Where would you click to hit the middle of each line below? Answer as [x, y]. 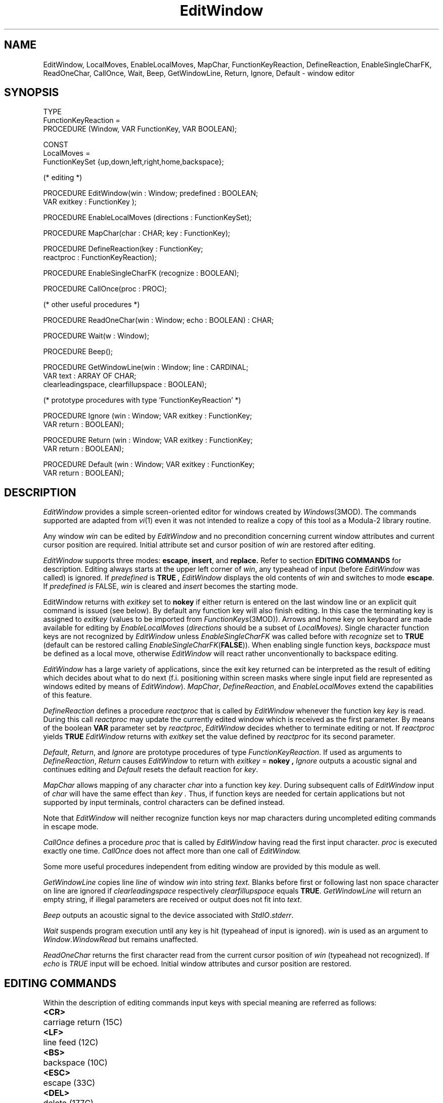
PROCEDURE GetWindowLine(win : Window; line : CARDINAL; [146, 367]
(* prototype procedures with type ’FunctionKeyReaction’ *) [142, 400]
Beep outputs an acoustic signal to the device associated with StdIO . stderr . [168, 915]
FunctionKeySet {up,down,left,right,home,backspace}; [134, 162]
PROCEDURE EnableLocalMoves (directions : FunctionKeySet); [147, 218]
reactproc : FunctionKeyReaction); [100, 258]
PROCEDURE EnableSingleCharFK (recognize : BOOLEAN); [141, 273]
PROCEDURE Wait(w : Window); [96, 336]
